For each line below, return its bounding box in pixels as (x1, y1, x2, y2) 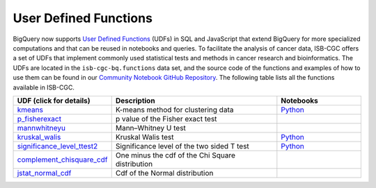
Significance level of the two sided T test (115, 141, 250, 151)
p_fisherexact (17, 114, 62, 123)
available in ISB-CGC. (13, 83, 75, 92)
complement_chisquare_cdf (17, 155, 108, 164)
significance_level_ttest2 (17, 141, 98, 151)
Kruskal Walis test (115, 132, 174, 142)
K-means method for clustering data (115, 105, 234, 114)
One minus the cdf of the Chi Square (115, 150, 236, 160)
